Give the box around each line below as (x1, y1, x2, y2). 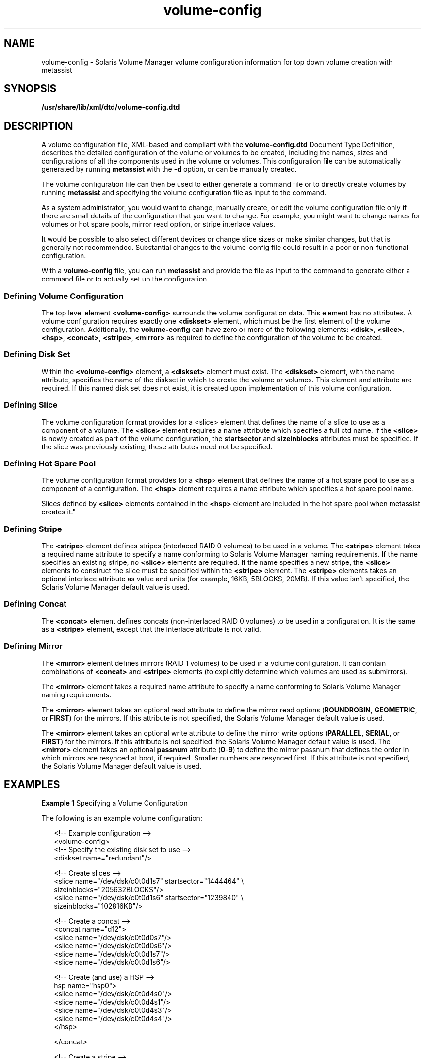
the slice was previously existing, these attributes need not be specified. (41, 442, 273, 451)
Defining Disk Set (4, 349, 70, 360)
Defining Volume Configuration (4, 291, 124, 301)
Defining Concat (4, 599, 67, 609)
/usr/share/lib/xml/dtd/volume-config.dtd (41, 103, 180, 112)
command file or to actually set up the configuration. (41, 275, 209, 283)
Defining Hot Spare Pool (4, 458, 96, 468)
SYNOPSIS (4, 83, 57, 95)
